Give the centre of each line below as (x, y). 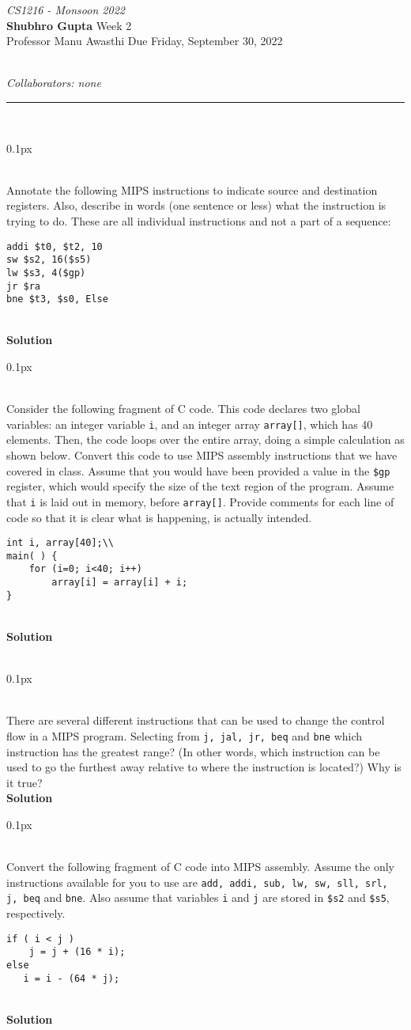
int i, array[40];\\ (60, 543)
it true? (25, 782)
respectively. (36, 913)
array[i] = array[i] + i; (120, 583)
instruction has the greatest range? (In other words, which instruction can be (193, 751)
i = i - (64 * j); (72, 978)
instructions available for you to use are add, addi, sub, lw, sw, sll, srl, (197, 882)
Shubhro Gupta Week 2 (69, 25)
